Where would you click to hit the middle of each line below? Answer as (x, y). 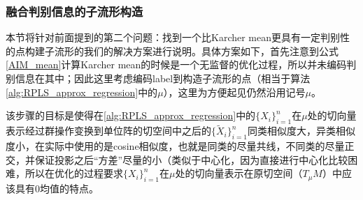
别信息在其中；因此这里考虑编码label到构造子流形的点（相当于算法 (158, 78)
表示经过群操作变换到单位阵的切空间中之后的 (108, 131)
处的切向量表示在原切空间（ (239, 173)
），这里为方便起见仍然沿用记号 (234, 92)
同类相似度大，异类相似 (301, 131)
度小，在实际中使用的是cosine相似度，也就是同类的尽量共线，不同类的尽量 (175, 146)
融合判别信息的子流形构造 (74, 11)
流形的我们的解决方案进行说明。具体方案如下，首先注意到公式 (196, 51)
